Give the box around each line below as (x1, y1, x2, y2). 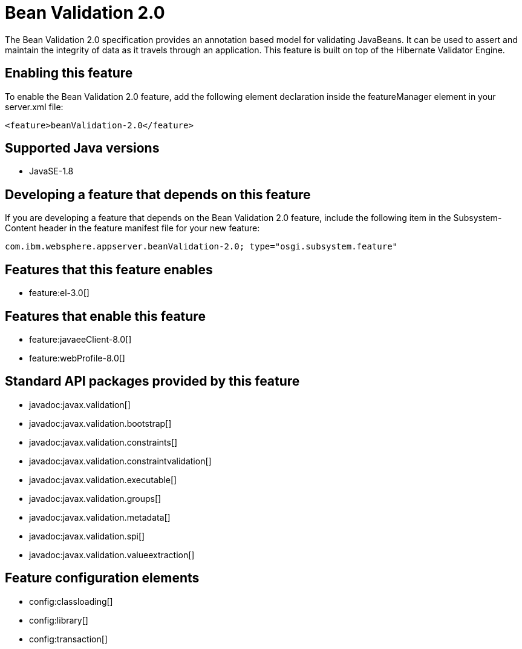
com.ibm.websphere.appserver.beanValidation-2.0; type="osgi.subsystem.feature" (5, 242, 398, 252)
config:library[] (29, 614, 88, 625)
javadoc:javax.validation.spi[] (29, 530, 145, 541)
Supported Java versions (5, 140, 160, 156)
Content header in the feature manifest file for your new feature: (5, 223, 260, 234)
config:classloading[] (29, 596, 113, 607)
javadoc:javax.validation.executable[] (29, 474, 177, 485)
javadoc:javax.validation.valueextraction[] (29, 549, 195, 560)
